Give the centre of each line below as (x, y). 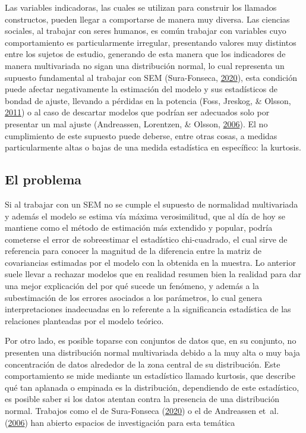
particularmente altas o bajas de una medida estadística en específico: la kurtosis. (153, 147)
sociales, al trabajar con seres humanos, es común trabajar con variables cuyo (146, 31)
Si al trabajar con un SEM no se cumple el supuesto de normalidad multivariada (152, 204)
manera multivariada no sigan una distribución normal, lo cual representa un (145, 65)
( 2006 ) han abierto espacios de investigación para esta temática (120, 422)
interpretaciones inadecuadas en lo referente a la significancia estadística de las (148, 309)
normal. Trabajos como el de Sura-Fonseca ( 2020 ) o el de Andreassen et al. (142, 411)
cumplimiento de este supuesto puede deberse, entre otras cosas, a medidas (141, 135)
